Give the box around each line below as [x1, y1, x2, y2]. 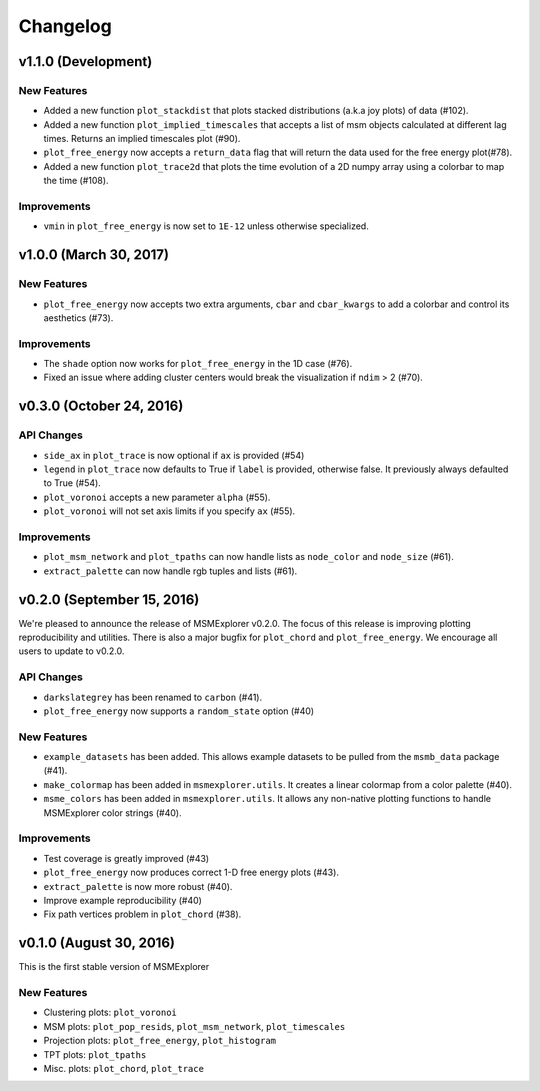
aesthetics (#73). [43, 311, 114, 324]
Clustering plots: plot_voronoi [43, 1006, 177, 1019]
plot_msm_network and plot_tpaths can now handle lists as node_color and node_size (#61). [43, 551, 454, 563]
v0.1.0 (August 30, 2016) [18, 935, 175, 952]
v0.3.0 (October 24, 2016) [18, 398, 184, 415]
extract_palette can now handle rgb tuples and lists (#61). [43, 565, 298, 577]
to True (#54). [43, 477, 102, 489]
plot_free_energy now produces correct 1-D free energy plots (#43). [43, 866, 340, 879]
